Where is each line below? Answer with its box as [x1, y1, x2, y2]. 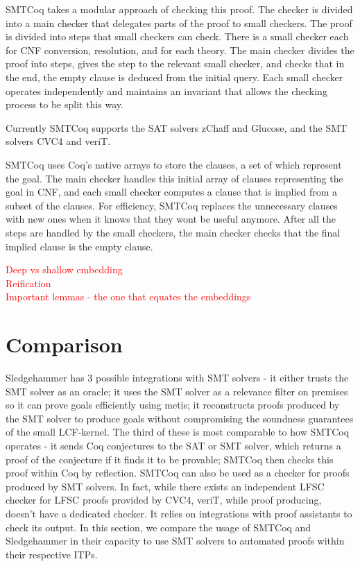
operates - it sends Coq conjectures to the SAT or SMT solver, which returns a [6, 438, 341, 452]
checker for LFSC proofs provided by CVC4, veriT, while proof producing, [6, 492, 322, 507]
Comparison [6, 330, 123, 359]
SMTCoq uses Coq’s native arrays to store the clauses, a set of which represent [6, 157, 342, 171]
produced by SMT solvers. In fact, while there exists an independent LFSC [6, 479, 325, 493]
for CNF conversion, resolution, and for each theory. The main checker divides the [6, 42, 354, 57]
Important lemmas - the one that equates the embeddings [6, 289, 251, 304]
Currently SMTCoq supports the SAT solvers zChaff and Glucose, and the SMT [6, 120, 348, 135]
